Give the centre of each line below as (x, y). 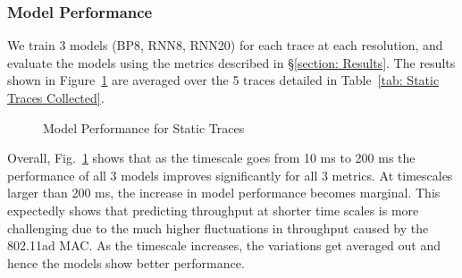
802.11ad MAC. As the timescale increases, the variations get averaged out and (224, 245)
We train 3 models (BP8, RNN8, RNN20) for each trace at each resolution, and (225, 45)
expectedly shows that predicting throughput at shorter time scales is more (213, 210)
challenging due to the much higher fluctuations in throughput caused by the (218, 227)
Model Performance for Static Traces (144, 127)
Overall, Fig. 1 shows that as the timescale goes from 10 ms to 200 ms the (211, 158)
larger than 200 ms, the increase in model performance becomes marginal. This (224, 193)
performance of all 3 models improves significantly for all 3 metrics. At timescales (230, 175)
